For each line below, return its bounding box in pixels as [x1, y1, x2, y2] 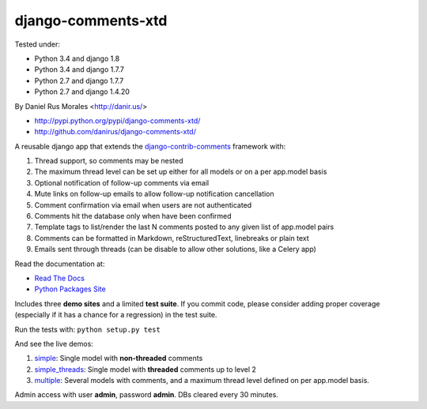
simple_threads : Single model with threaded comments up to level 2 [34, 364, 257, 374]
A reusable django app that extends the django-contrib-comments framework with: [14, 141, 286, 151]
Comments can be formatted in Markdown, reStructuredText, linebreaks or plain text [34, 233, 310, 242]
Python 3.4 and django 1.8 [34, 54, 120, 63]
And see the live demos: [14, 339, 94, 348]
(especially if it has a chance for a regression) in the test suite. [14, 310, 217, 320]
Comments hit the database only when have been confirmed [34, 212, 232, 221]
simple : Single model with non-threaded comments [34, 354, 203, 363]
